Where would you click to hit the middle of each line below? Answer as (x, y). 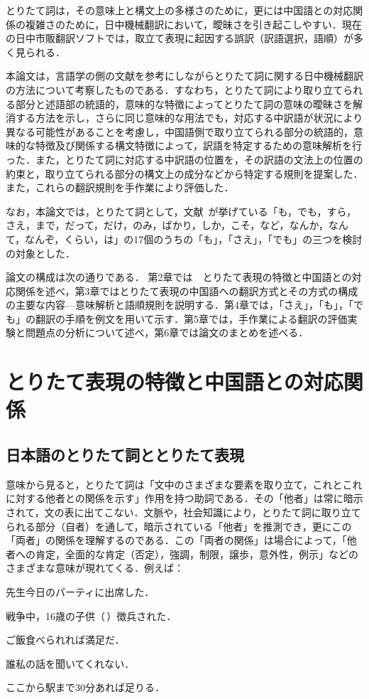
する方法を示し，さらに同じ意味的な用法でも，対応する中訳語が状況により (189, 118)
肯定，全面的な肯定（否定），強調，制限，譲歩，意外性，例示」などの (197, 554)
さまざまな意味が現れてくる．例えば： (95, 568)
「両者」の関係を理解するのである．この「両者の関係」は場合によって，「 (176, 540)
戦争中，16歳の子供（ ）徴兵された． (91, 615)
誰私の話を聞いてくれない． (70, 663)
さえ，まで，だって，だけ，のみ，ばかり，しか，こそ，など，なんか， (167, 225)
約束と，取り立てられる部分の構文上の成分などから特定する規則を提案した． (184, 173)
